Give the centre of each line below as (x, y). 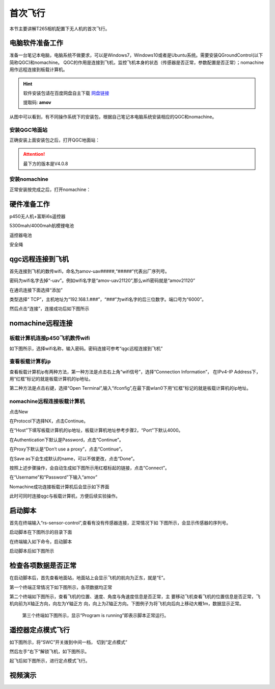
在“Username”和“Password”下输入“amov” (53, 477)
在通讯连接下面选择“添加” (36, 290)
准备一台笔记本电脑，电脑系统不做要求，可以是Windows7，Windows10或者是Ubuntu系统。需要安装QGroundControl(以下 (136, 55)
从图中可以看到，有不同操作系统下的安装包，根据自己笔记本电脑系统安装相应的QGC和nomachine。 (113, 116)
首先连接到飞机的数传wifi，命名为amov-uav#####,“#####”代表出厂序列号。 (90, 271)
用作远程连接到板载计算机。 (38, 69)
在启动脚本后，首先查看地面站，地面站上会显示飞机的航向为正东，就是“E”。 (89, 578)
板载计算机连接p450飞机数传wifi (50, 338)
